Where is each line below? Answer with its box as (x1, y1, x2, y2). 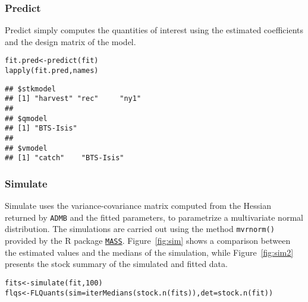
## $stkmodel (5, 84, 56, 93)
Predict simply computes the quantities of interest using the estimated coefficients (5, 24, 304, 36)
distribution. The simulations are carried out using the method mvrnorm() (5, 222, 275, 235)
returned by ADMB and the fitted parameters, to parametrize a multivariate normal (5, 211, 303, 223)
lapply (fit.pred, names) (5, 66, 99, 75)
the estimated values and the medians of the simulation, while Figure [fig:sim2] (5, 246, 294, 258)
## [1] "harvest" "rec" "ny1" (5, 94, 142, 103)
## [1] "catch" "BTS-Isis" (5, 154, 124, 163)
